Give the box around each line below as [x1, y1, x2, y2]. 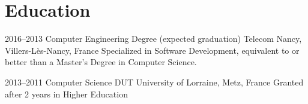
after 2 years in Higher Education [5, 87, 128, 100]
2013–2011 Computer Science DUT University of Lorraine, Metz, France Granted [5, 75, 304, 88]
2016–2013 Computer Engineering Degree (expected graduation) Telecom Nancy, [5, 32, 302, 45]
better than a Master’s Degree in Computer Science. [5, 56, 197, 68]
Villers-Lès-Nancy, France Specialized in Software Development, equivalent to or [5, 44, 300, 56]
